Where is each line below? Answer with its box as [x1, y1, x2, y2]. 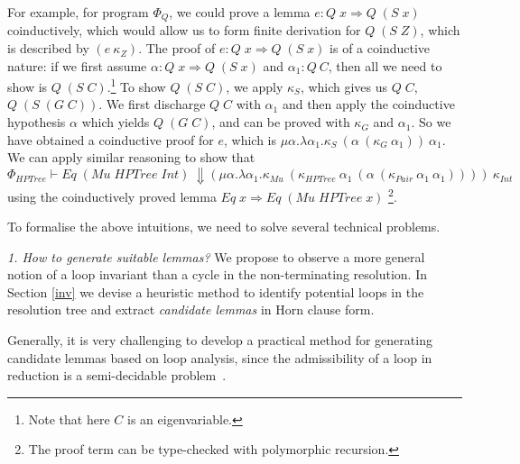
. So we [411, 113, 451, 132]
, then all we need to [328, 56, 442, 75]
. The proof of [138, 39, 216, 58]
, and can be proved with [211, 113, 350, 132]
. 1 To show [107, 75, 166, 96]
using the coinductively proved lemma [7, 187, 217, 205]
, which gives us [300, 77, 388, 96]
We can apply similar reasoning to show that [7, 148, 255, 167]
